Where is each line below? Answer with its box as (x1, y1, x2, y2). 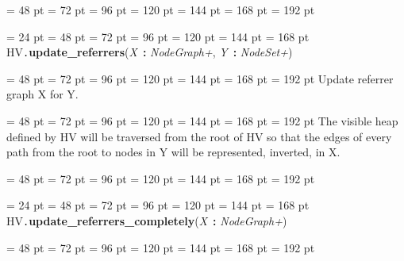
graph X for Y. (6, 86, 79, 102)
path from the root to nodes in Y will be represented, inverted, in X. (6, 144, 341, 160)
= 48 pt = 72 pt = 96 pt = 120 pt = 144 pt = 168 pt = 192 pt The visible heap (6, 113, 398, 129)
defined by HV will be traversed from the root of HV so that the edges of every (6, 128, 392, 144)
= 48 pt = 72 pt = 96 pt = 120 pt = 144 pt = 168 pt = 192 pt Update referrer (6, 70, 394, 86)
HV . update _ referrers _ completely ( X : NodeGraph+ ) (6, 213, 287, 228)
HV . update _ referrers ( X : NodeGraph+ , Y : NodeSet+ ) (6, 44, 293, 60)
